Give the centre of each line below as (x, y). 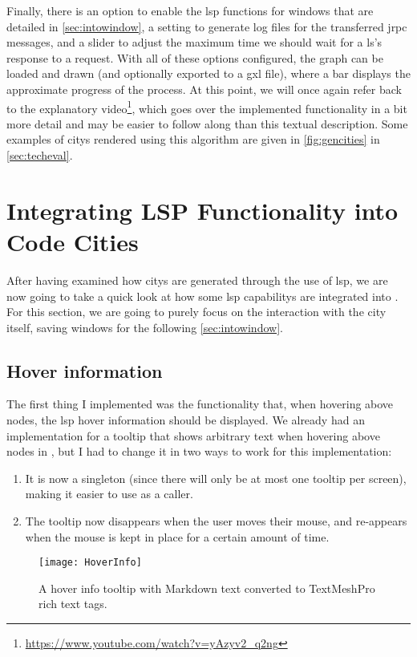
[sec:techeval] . (40, 155)
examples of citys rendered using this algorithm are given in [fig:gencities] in (193, 139)
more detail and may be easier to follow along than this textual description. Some (207, 123)
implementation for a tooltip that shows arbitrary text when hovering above (193, 435)
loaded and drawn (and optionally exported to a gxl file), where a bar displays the (208, 73)
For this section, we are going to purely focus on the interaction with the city (196, 312)
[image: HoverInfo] (90, 563)
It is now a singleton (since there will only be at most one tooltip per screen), (216, 478)
